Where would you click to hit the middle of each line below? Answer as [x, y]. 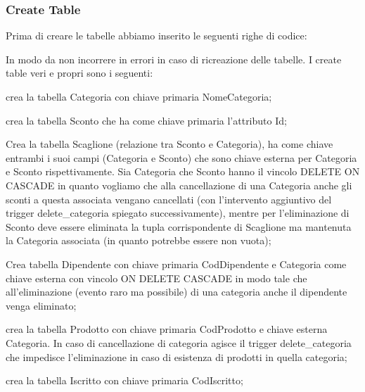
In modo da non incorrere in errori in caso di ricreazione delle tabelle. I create [174, 59]
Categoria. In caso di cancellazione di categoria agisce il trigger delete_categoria [179, 342]
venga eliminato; [41, 305]
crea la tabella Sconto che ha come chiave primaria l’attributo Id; [146, 120]
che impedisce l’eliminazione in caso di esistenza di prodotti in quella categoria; [177, 356]
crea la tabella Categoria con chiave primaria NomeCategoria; [139, 96]
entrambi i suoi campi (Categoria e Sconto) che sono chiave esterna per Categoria [181, 157]
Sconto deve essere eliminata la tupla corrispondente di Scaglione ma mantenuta [179, 226]
